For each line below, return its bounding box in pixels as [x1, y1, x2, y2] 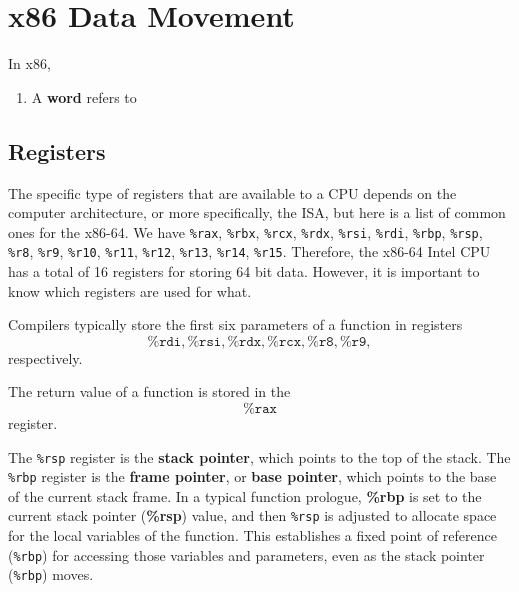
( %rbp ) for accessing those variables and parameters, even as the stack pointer [8, 544, 485, 565]
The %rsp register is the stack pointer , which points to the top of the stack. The [8, 446, 511, 467]
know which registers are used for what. [8, 280, 252, 301]
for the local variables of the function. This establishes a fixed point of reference [8, 525, 497, 546]
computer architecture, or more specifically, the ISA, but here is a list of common [8, 202, 506, 223]
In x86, [8, 53, 51, 74]
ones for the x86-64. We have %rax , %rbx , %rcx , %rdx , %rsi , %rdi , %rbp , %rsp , [8, 221, 483, 242]
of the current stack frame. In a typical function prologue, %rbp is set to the [8, 485, 482, 506]
